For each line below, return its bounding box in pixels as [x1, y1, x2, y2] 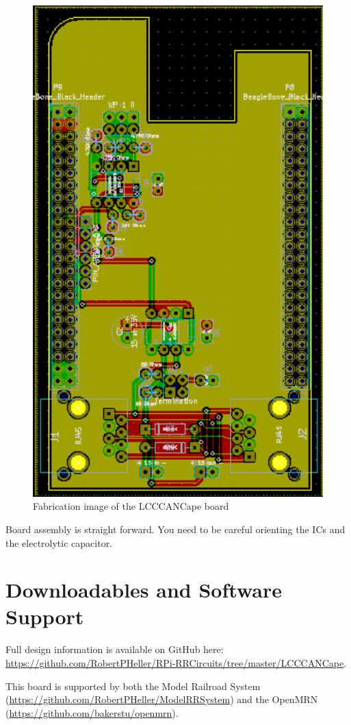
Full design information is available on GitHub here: [5, 642, 224, 656]
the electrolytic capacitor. [5, 535, 113, 550]
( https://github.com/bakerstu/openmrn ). [5, 705, 179, 720]
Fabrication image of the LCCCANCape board [33, 499, 229, 513]
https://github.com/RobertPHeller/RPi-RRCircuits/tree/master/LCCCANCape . [5, 656, 347, 669]
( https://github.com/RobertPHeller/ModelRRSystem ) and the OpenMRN [5, 692, 318, 706]
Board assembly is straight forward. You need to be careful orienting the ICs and [5, 521, 346, 536]
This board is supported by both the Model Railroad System [5, 678, 261, 693]
